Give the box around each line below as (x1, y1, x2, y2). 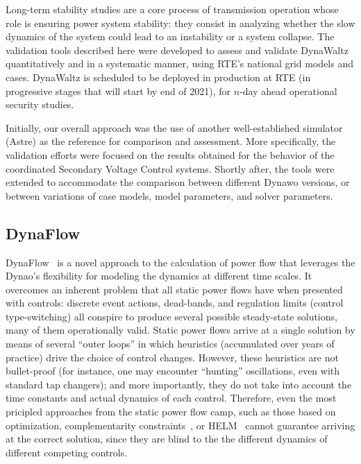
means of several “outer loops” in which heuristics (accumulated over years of (6, 336, 335, 351)
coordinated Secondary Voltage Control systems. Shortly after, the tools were (6, 161, 335, 175)
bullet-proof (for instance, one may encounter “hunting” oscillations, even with (6, 363, 340, 378)
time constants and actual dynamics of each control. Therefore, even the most (6, 390, 337, 405)
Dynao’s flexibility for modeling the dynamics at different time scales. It (6, 268, 312, 283)
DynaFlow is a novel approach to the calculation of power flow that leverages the (6, 255, 355, 269)
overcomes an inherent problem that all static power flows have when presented (6, 282, 343, 296)
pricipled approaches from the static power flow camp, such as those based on (6, 404, 336, 419)
